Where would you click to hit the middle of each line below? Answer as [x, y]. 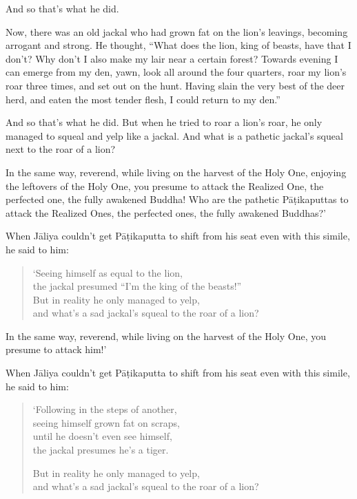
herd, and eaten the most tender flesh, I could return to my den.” [143, 99]
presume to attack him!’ [56, 349]
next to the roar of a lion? [61, 149]
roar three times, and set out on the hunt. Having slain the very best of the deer [175, 85]
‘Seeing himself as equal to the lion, [108, 272]
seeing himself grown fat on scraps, [106, 422]
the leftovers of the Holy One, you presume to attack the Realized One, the [165, 185]
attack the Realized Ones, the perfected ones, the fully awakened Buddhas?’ [166, 212]
